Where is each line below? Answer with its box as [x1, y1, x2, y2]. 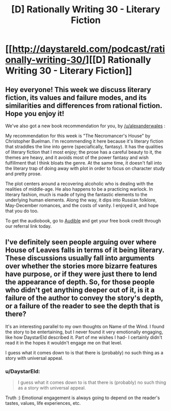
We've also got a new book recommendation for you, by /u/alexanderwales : [5, 123, 166, 129]
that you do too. [5, 208, 39, 214]
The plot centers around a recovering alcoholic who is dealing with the [5, 180, 154, 187]
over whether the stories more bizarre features [5, 262, 157, 270]
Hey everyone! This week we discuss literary [5, 85, 152, 94]
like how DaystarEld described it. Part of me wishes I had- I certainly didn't [5, 334, 162, 340]
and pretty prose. [5, 171, 42, 177]
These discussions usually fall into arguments [5, 254, 155, 263]
